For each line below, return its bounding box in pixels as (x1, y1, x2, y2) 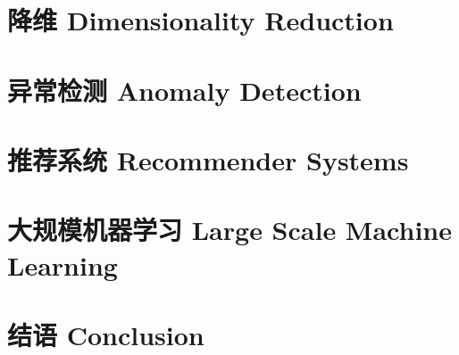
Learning (7, 246, 118, 283)
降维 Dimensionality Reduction (7, 2, 394, 38)
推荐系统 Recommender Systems (7, 141, 409, 177)
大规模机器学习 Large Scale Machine (7, 211, 452, 248)
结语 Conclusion (7, 316, 204, 352)
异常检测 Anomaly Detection (7, 71, 362, 108)
